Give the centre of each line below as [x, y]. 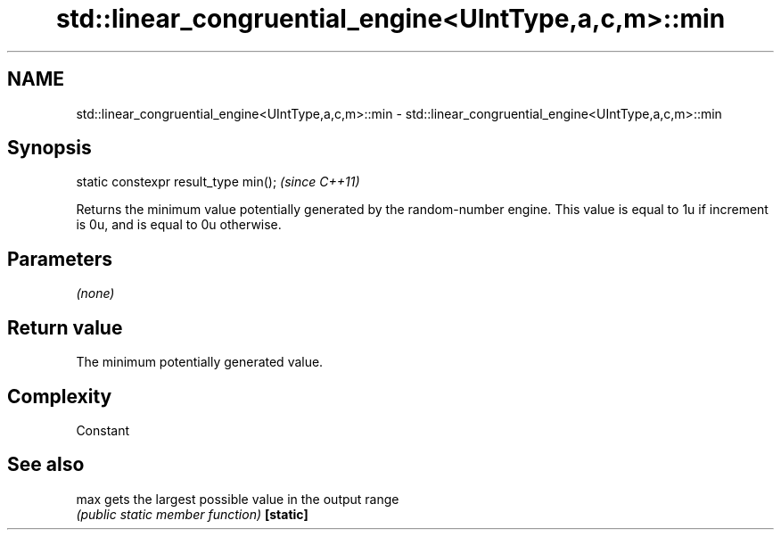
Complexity [60, 396]
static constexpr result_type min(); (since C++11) [218, 182]
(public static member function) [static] [192, 514]
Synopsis [49, 148]
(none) [95, 293]
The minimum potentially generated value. [200, 362]
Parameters [60, 259]
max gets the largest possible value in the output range [238, 499]
